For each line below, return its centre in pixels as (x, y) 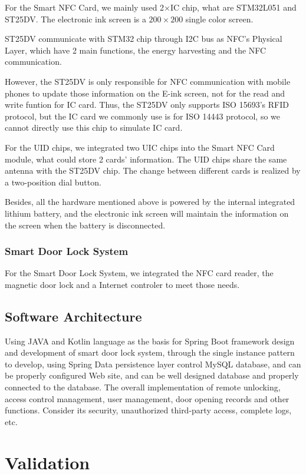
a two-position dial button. (53, 182)
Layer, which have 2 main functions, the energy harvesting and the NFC (136, 50)
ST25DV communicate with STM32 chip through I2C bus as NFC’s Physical (144, 39)
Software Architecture (73, 316)
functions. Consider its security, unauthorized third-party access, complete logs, (148, 410)
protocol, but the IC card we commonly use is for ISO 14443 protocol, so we (143, 116)
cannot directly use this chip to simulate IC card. (94, 127)
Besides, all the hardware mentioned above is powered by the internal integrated (150, 202)
